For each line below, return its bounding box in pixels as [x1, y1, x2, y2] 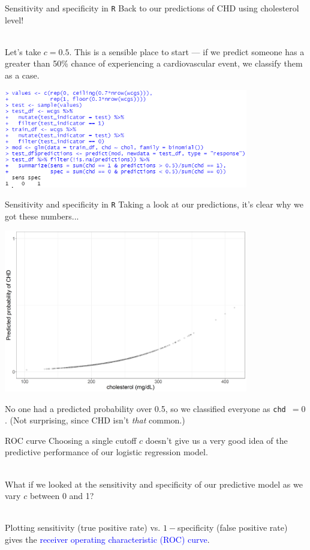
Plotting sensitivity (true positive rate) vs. [5, 521, 161, 534]
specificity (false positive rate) [177, 521, 288, 534]
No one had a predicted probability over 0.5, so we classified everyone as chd [5, 402, 286, 414]
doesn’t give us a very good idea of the [145, 434, 288, 446]
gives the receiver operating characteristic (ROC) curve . [5, 533, 210, 545]
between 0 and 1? [29, 489, 94, 502]
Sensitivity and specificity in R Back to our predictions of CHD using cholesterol [5, 2, 299, 14]
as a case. [5, 69, 40, 82]
